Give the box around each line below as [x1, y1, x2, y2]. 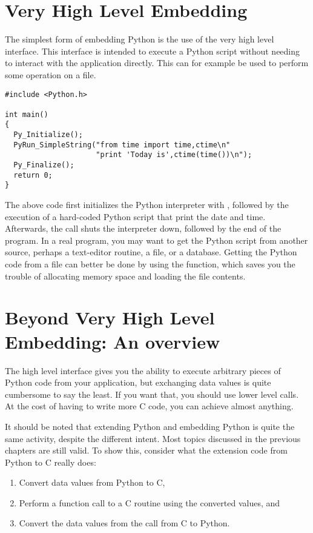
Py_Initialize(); [13, 130, 83, 139]
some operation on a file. [5, 68, 96, 81]
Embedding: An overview [5, 329, 220, 354]
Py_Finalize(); [13, 161, 74, 170]
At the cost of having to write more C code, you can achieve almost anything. [5, 400, 294, 412]
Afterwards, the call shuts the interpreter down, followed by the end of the [5, 222, 282, 235]
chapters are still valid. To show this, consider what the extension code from [5, 444, 288, 457]
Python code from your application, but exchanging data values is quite [5, 376, 271, 389]
